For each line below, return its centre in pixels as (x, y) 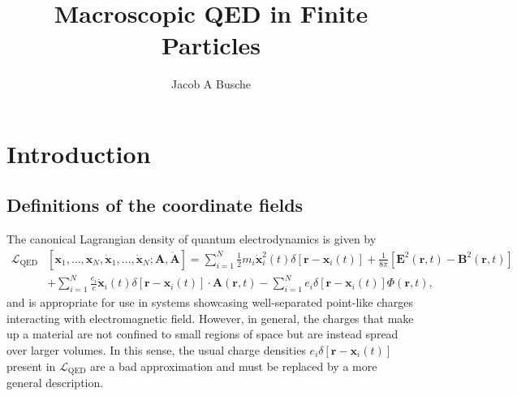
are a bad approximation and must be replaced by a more (234, 366)
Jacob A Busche (211, 84)
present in (31, 366)
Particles (211, 45)
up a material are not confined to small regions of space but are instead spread (202, 334)
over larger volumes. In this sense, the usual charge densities (156, 350)
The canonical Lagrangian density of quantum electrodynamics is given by (192, 239)
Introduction (79, 153)
